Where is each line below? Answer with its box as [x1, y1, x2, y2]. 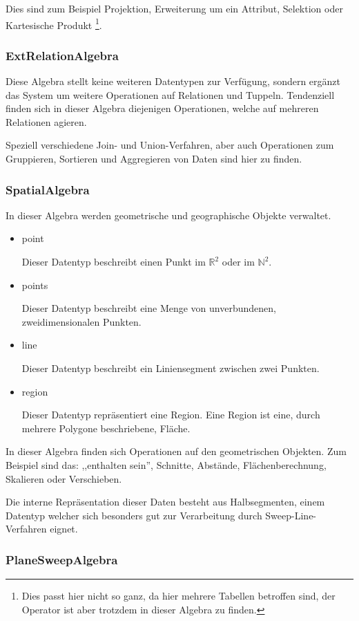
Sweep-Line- [265, 508, 317, 522]
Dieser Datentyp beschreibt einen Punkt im [21, 254, 206, 269]
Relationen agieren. [6, 114, 87, 129]
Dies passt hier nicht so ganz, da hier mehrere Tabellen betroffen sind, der [21, 588, 336, 603]
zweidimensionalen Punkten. [21, 314, 142, 328]
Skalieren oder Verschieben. [6, 471, 122, 485]
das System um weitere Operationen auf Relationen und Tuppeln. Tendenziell [6, 87, 335, 102]
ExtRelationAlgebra [6, 46, 119, 64]
